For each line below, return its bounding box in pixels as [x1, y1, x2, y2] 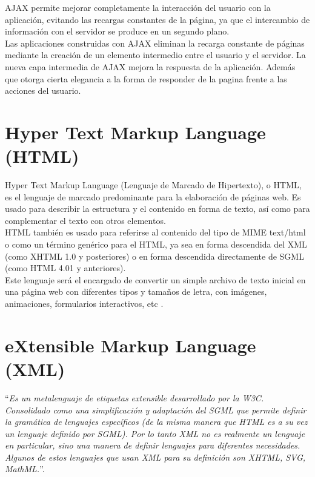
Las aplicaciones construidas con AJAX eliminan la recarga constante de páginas [5, 36, 305, 49]
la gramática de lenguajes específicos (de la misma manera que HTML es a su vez [5, 415, 308, 428]
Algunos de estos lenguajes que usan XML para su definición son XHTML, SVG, [5, 450, 306, 463]
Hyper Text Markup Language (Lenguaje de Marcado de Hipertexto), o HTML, [5, 179, 302, 191]
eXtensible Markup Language [5, 332, 256, 357]
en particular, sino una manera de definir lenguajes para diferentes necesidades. [5, 439, 300, 452]
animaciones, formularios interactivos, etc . [5, 297, 164, 309]
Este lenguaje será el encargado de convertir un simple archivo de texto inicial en [5, 273, 306, 286]
